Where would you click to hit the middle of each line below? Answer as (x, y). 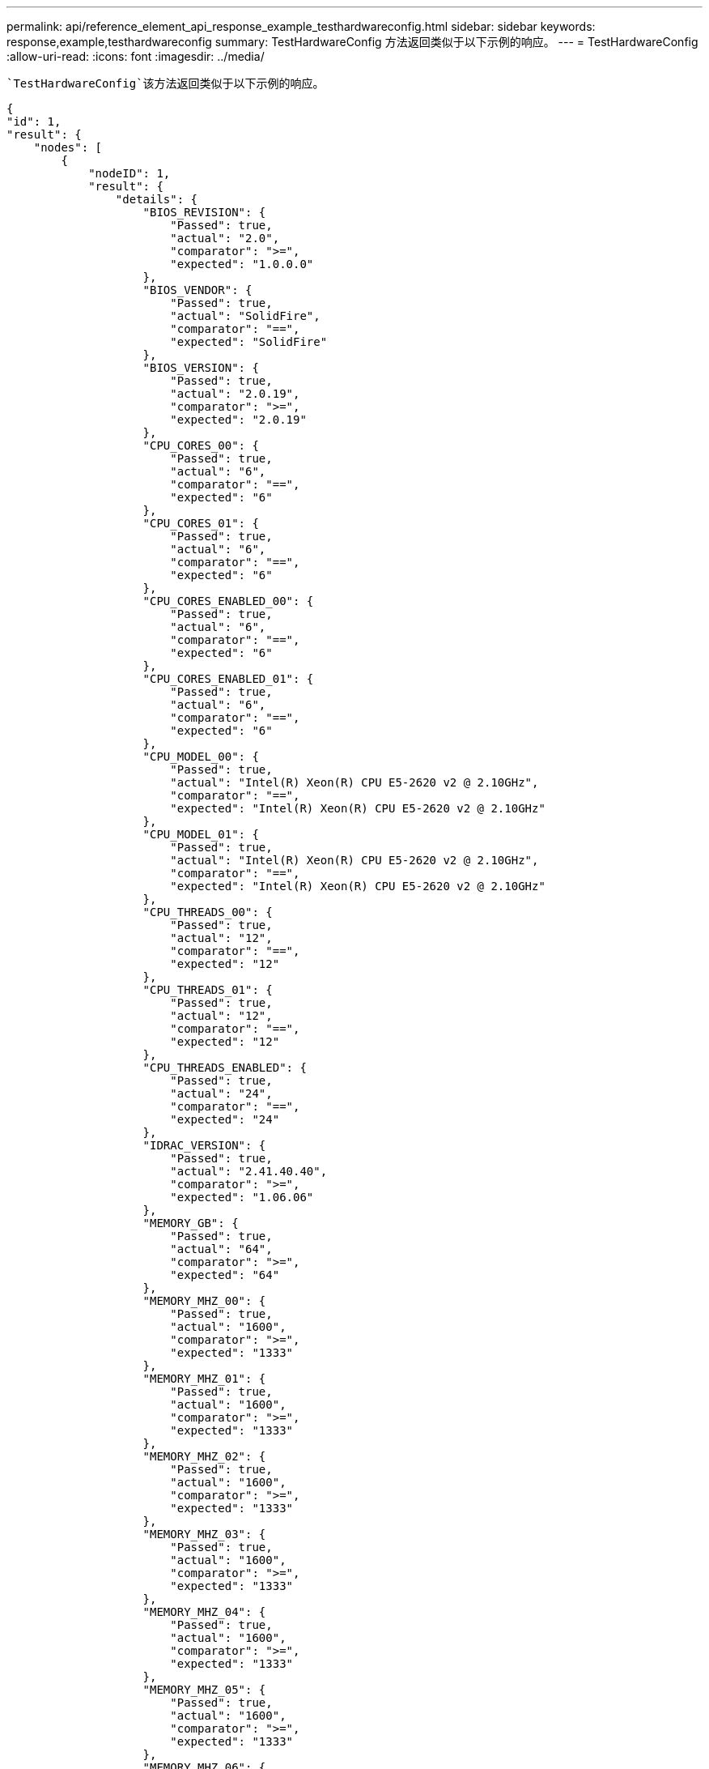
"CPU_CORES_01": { (201, 523)
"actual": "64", (221, 1249)
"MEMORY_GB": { (191, 1223)
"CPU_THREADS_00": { (208, 912)
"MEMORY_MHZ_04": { (204, 1612)
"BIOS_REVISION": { (204, 212)
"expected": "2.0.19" (238, 420)
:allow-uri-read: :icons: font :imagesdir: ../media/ (136, 56)
